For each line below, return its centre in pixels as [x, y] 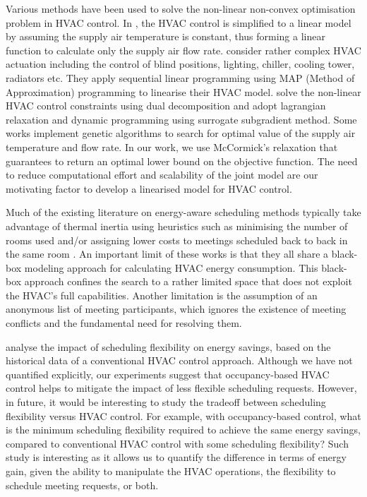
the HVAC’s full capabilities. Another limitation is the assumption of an [162, 295]
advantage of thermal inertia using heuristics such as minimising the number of [177, 226]
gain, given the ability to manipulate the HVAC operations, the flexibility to [171, 471]
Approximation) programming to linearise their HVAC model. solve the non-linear [183, 91]
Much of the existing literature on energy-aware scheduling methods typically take [183, 212]
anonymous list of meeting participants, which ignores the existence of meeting [176, 309]
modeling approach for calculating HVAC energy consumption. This [171, 267]
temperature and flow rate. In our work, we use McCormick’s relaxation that [172, 146]
